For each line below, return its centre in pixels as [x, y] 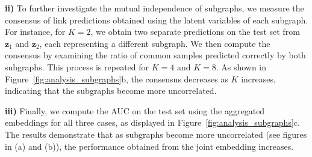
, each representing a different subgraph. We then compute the [155, 43]
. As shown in [241, 66]
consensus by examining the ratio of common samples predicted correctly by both [155, 55]
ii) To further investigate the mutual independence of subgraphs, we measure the [154, 8]
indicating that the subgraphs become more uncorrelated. [111, 91]
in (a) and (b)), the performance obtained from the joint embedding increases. [149, 146]
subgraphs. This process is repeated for [77, 66]
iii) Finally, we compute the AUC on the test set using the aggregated [135, 110]
